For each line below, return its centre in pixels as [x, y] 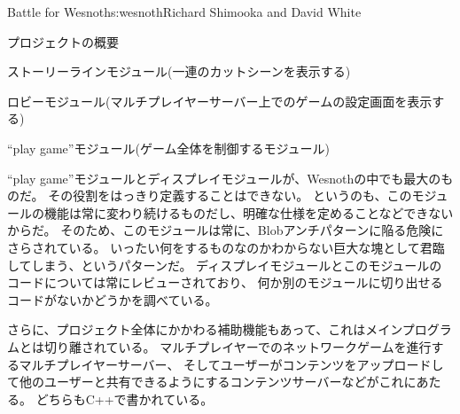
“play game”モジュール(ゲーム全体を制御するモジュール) [168, 148]
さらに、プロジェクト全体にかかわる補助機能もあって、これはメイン [205, 329]
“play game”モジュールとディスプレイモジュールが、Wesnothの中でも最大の [224, 178]
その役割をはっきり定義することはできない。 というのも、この [230, 195]
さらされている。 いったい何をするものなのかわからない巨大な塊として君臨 [226, 247]
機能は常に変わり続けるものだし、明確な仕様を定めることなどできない [249, 212]
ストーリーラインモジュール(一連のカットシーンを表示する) [179, 71]
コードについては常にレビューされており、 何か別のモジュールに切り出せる [225, 282]
